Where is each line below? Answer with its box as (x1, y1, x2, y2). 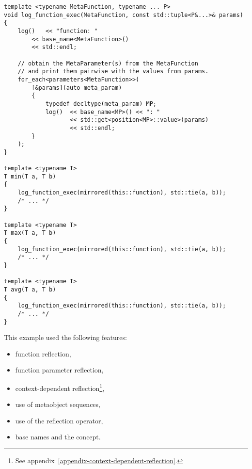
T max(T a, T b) (4, 229, 56, 237)
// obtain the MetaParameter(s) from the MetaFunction (17, 60, 198, 67)
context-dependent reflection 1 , (15, 382, 105, 393)
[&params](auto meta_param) (31, 84, 122, 91)
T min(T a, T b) (4, 173, 56, 180)
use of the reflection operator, (15, 415, 103, 425)
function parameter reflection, (15, 365, 104, 375)
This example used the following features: (4, 332, 127, 342)
